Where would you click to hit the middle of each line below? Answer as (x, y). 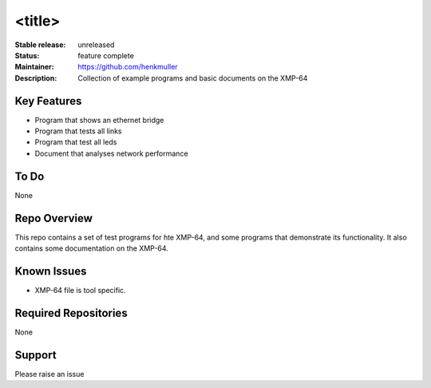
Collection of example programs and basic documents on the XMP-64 (193, 78)
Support (36, 355)
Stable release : (40, 45)
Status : (27, 55)
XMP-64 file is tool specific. (81, 290)
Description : (36, 78)
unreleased (96, 45)
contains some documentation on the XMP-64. (92, 248)
